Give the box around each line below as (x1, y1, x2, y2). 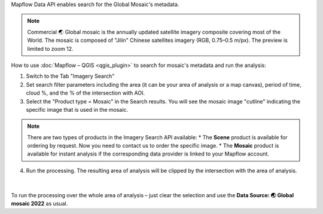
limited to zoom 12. (27, 45, 74, 52)
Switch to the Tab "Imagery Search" (26, 72, 115, 80)
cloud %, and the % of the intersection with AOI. (26, 90, 145, 97)
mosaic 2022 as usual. (11, 200, 68, 207)
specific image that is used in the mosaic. (26, 106, 129, 113)
